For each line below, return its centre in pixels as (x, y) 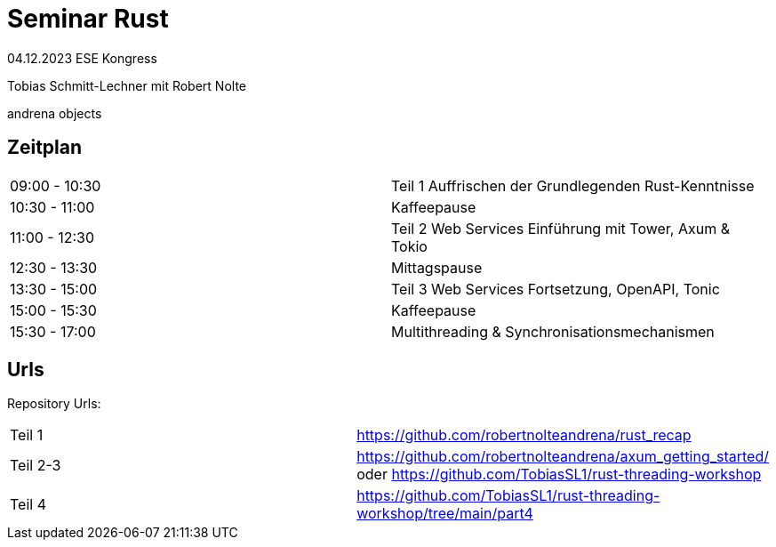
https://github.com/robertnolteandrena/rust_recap (524, 435)
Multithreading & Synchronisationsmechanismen (553, 331)
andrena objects (55, 113)
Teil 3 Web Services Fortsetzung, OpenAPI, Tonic (556, 289)
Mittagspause (437, 267)
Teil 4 (28, 505)
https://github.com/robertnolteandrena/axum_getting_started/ (563, 457)
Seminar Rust (88, 19)
